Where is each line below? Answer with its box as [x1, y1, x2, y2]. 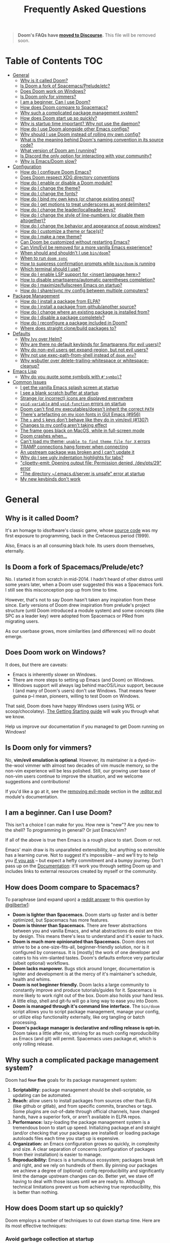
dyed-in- [138, 757, 156, 763]
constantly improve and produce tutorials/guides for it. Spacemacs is [12, 987, 157, 993]
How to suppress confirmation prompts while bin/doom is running [20, 261, 155, 267]
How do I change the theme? [20, 185, 80, 191]
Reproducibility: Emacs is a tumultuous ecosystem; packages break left [12, 1157, 163, 1163]
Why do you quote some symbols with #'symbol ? [20, 374, 122, 380]
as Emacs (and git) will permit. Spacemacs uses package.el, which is [12, 1036, 157, 1042]
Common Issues [12, 379, 47, 385]
